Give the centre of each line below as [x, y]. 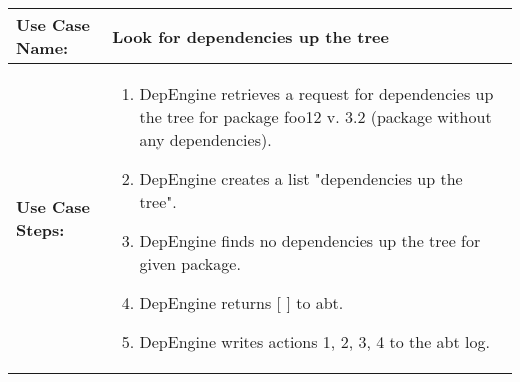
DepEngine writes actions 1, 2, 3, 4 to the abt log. [314, 341]
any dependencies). [205, 139]
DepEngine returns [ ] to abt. [241, 302]
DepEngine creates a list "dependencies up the [301, 178]
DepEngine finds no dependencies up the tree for [310, 240]
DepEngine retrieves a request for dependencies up [316, 93]
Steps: [40, 229]
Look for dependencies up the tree [250, 36]
